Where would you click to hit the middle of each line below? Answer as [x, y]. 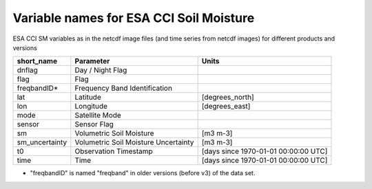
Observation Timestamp [114, 151]
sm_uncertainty [42, 142]
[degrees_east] [226, 107]
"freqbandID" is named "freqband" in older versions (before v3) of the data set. [143, 173]
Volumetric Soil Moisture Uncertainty [134, 142]
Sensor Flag [94, 124]
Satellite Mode [98, 115]
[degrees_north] [228, 98]
